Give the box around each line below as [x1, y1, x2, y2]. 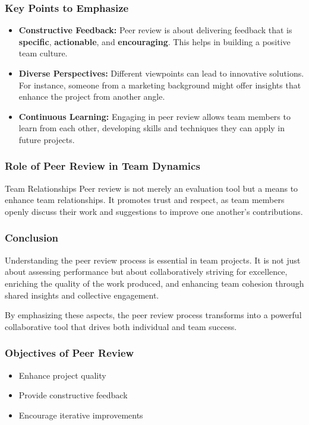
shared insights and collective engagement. [5, 288, 159, 301]
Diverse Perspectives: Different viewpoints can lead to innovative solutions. [18, 67, 304, 79]
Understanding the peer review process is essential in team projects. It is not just [5, 253, 301, 266]
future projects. [18, 133, 75, 145]
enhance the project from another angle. [18, 90, 165, 103]
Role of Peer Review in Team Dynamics [5, 158, 200, 173]
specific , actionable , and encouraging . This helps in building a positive [18, 35, 291, 47]
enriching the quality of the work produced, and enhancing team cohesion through [5, 277, 304, 289]
